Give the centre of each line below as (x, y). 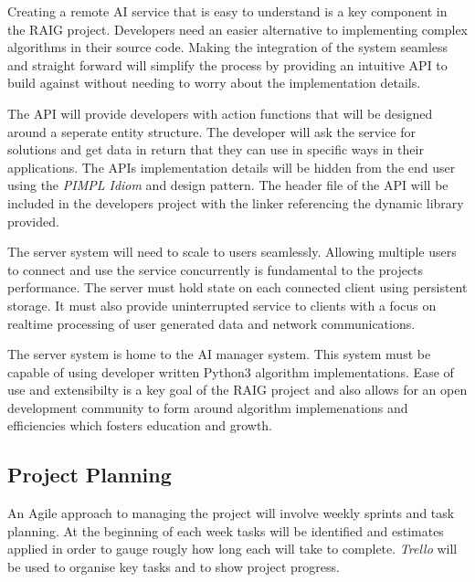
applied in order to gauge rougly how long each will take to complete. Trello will (232, 549)
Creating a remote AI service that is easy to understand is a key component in (227, 11)
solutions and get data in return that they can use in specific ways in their (216, 149)
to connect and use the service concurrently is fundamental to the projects (216, 269)
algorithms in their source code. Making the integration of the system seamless (228, 47)
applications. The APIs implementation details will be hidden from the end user (232, 167)
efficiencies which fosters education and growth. (140, 425)
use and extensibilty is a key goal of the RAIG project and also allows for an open (237, 390)
